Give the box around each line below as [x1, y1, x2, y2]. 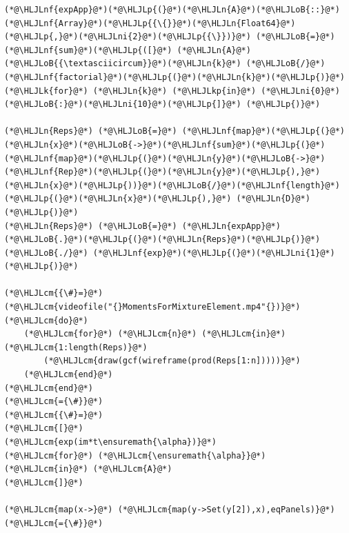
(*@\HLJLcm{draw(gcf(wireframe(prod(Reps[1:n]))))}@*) [43, 356, 301, 366]
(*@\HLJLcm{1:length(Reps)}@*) [4, 342, 148, 352]
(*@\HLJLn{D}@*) [236, 194, 310, 204]
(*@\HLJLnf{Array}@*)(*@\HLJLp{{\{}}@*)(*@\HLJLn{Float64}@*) [4, 18, 296, 28]
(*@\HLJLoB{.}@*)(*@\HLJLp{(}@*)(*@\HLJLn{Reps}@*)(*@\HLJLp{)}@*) [4, 234, 321, 245]
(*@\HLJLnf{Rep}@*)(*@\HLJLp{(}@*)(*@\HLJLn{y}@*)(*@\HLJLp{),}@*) [4, 167, 321, 177]
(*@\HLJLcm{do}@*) [4, 315, 88, 325]
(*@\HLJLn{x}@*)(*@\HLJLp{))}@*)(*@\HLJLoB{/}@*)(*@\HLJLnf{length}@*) [4, 180, 340, 190]
